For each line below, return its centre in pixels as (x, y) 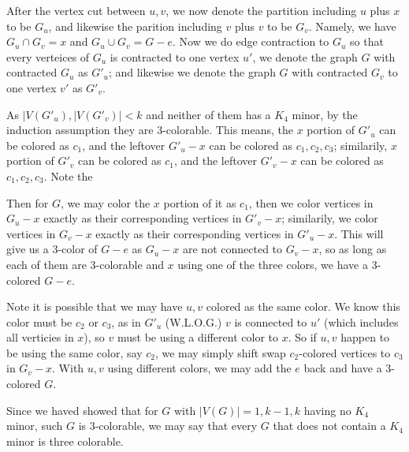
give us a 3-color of (52, 249)
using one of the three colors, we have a (273, 264)
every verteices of (48, 56)
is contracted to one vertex (175, 56)
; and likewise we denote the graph (192, 72)
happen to (365, 337)
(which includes (361, 321)
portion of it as (200, 202)
